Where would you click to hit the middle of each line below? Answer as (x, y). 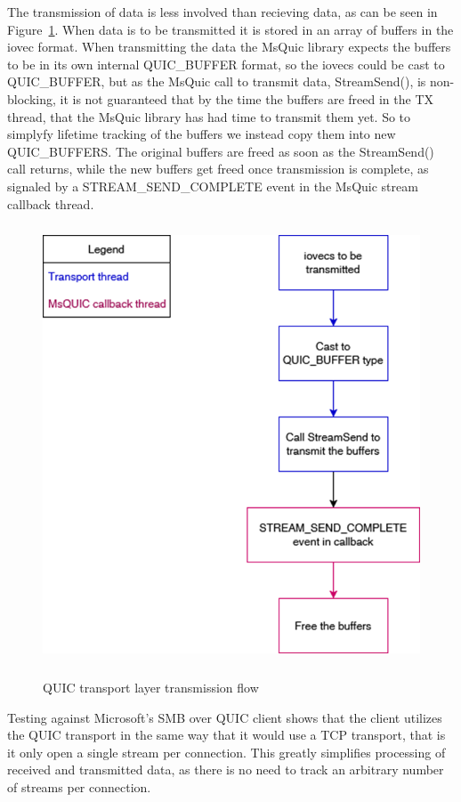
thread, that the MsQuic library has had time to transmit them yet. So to (209, 116)
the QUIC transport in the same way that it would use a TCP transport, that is (226, 735)
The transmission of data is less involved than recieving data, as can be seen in (222, 12)
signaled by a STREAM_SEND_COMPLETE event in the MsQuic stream (213, 186)
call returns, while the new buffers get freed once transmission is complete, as (218, 169)
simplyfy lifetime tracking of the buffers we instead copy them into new (202, 134)
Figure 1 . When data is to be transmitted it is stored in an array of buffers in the (230, 29)
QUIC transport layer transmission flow (151, 688)
